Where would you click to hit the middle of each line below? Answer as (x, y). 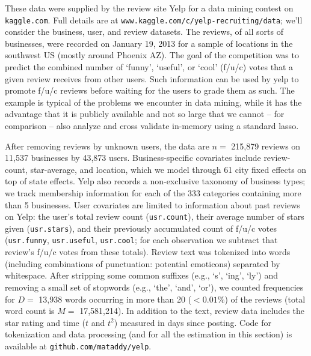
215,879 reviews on (266, 146)
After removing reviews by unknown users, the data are (107, 146)
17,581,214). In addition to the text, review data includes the (192, 311)
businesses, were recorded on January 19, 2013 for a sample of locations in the (149, 43)
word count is (30, 311)
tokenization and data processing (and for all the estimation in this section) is (149, 334)
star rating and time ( (45, 322)
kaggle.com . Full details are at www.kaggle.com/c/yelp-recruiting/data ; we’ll (154, 20)
